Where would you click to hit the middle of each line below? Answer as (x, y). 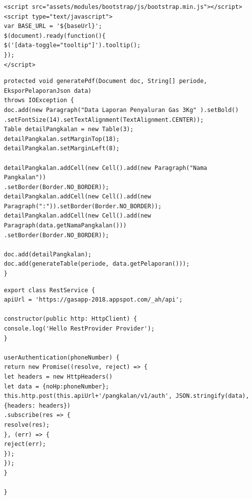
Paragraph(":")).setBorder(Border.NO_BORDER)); (83, 206)
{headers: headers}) (37, 405)
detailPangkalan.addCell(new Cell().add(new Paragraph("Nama (106, 168)
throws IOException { (39, 100)
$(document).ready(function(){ (55, 36)
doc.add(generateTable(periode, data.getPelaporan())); (97, 264)
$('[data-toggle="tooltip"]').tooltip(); (72, 45)
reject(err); (25, 444)
